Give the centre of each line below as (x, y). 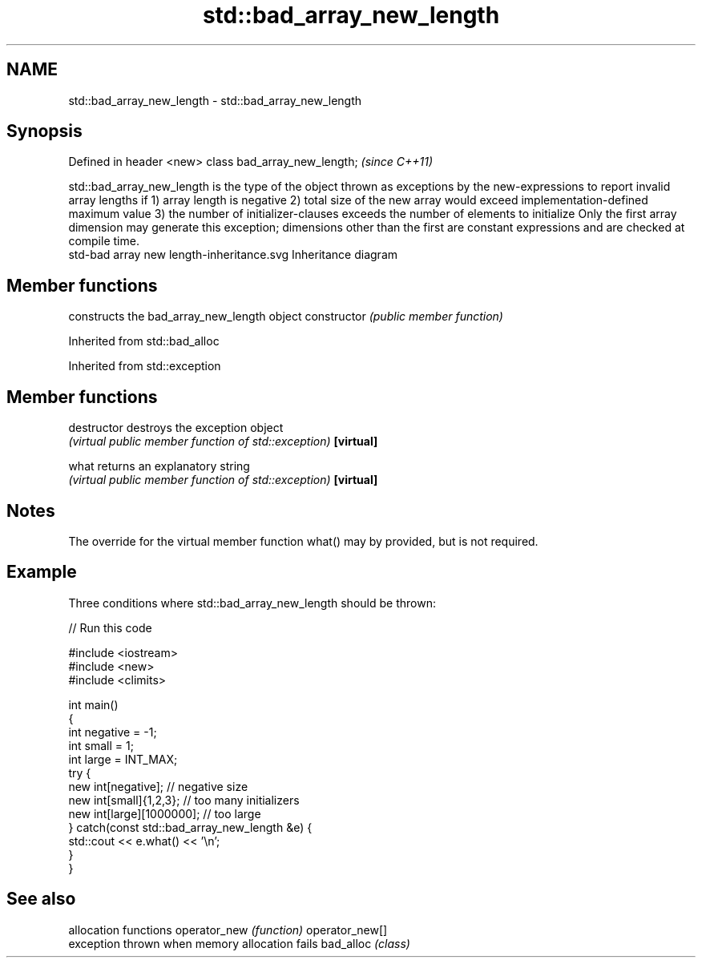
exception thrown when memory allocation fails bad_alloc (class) (239, 943)
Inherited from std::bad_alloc (144, 341)
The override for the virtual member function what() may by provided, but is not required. (303, 541)
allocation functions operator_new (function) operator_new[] (228, 930)
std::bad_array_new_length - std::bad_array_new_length (215, 100)
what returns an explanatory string (159, 466)
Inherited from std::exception (145, 366)
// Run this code (110, 627)
